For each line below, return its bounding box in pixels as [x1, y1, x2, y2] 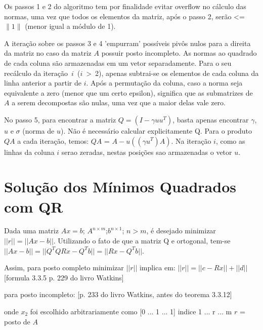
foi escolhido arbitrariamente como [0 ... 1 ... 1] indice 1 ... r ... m [30, 306, 232, 316]
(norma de [22, 125, 55, 136]
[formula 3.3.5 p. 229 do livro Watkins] [4, 272, 124, 282]
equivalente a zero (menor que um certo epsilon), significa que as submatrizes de [4, 87, 253, 98]
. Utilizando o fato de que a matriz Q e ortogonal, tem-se [53, 235, 231, 246]
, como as [215, 135, 245, 146]
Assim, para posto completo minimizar [4, 262, 124, 273]
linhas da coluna [4, 146, 55, 157]
